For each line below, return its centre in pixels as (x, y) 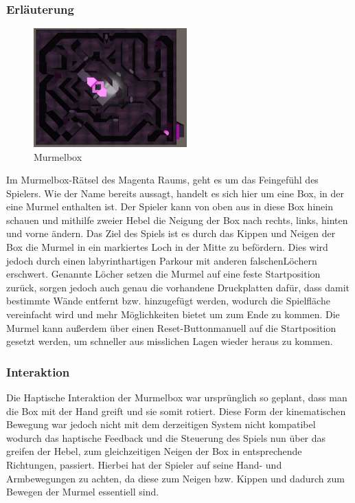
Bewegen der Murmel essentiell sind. (83, 492)
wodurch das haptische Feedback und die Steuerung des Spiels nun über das (166, 437)
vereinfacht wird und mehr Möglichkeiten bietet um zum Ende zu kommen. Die (173, 314)
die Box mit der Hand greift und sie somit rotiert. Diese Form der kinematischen (176, 411)
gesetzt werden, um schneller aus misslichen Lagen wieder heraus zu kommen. (170, 341)
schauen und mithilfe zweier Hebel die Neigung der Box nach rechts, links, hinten (177, 220)
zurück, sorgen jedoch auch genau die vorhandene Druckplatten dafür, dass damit (178, 287)
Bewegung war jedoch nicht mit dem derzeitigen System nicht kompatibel (161, 424)
